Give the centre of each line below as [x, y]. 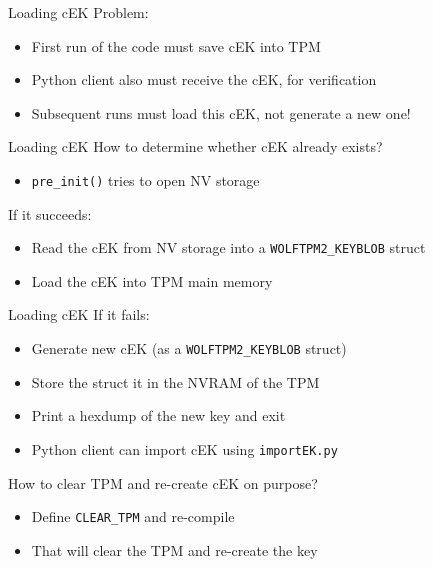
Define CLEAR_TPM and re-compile [133, 516]
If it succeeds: [50, 213]
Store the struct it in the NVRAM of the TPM [175, 381]
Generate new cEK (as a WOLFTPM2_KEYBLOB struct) [189, 348]
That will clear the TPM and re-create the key [174, 549]
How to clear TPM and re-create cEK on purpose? [163, 482]
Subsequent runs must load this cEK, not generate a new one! [221, 112]
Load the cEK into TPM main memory [152, 280]
